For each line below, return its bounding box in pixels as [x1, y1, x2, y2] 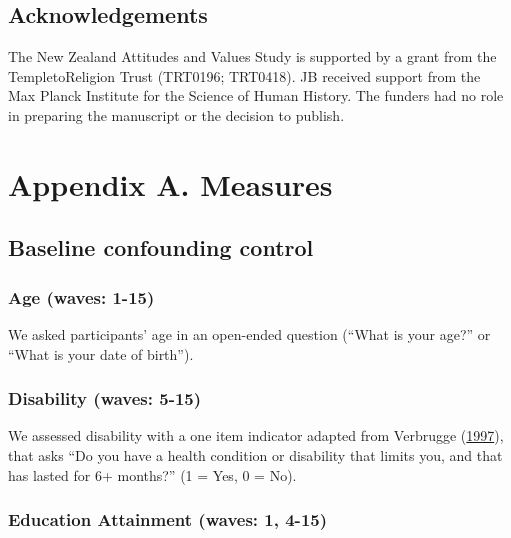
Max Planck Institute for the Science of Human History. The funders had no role [8, 85, 504, 106]
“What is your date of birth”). [8, 343, 194, 364]
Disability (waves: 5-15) [8, 386, 202, 411]
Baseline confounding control [8, 232, 314, 263]
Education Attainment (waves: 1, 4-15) [8, 507, 328, 532]
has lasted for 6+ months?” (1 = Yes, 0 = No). [8, 464, 297, 485]
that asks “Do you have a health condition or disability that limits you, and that [8, 444, 503, 465]
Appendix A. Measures [8, 163, 333, 204]
